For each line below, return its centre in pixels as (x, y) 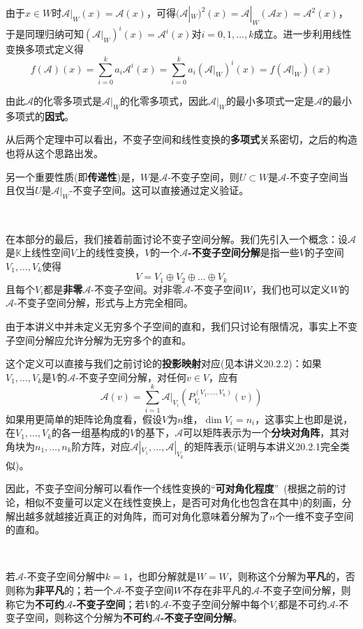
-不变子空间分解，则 (305, 590)
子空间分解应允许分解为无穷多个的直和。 (98, 340)
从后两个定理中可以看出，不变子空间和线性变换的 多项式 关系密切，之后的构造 (181, 139)
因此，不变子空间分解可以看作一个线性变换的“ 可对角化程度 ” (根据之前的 (171, 488)
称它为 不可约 (35, 604)
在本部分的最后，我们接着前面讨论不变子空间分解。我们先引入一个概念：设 (177, 238)
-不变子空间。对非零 (137, 289)
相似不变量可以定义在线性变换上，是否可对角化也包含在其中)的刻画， (183, 502)
